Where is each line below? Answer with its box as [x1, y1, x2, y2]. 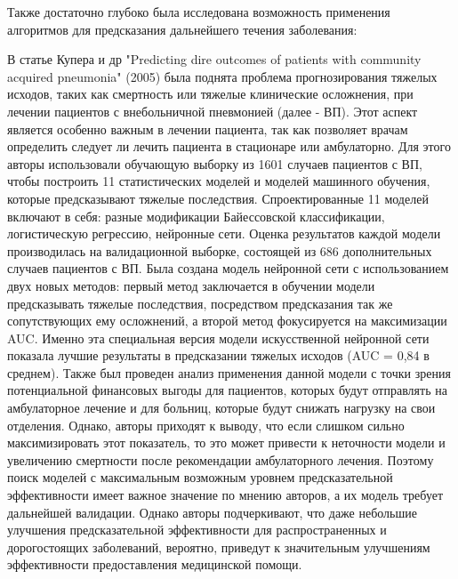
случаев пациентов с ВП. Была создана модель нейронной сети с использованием [7, 259, 449, 277]
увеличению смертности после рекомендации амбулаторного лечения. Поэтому [7, 450, 434, 469]
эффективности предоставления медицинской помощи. [7, 555, 302, 574]
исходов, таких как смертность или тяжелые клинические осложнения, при [7, 84, 414, 103]
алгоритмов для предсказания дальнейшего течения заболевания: [7, 20, 358, 38]
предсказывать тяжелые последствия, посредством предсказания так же [7, 294, 393, 312]
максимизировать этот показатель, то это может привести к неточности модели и [7, 433, 446, 452]
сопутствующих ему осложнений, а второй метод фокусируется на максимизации [7, 311, 447, 330]
